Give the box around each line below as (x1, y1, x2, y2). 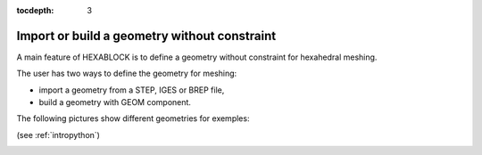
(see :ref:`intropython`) (16, 129, 100, 140)
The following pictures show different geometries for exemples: (16, 113, 250, 124)
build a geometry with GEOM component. (38, 97, 192, 108)
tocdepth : (16, 5, 54, 15)
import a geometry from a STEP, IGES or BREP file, (38, 85, 225, 95)
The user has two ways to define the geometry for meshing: (16, 68, 237, 79)
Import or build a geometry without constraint (16, 28, 277, 44)
